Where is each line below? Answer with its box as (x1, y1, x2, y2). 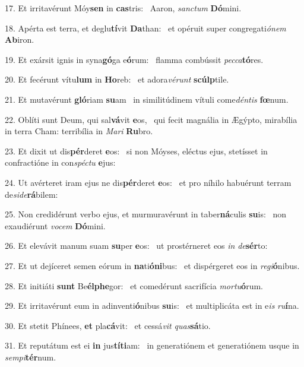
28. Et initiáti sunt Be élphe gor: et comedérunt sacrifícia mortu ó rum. (5, 279, 263, 292)
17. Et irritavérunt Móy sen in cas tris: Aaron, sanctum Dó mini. (5, 2, 242, 14)
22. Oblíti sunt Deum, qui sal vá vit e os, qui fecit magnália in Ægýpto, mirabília (5, 113, 297, 125)
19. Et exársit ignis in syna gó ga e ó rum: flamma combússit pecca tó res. (5, 53, 264, 65)
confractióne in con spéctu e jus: (5, 156, 116, 169)
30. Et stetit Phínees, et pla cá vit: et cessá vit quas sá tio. (5, 319, 211, 331)
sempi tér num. (5, 350, 56, 363)
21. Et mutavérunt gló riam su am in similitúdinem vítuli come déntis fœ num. (5, 93, 289, 105)
